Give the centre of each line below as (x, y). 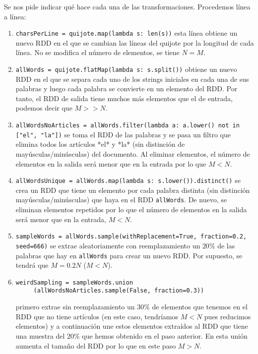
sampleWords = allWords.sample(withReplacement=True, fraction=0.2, (131, 237)
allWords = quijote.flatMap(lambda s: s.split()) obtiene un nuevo (126, 69)
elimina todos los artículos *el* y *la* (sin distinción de (100, 144)
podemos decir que (44, 108)
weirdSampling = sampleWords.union (74, 282)
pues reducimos (227, 316)
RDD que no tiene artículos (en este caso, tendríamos (97, 316)
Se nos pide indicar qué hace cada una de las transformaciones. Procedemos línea (127, 6)
